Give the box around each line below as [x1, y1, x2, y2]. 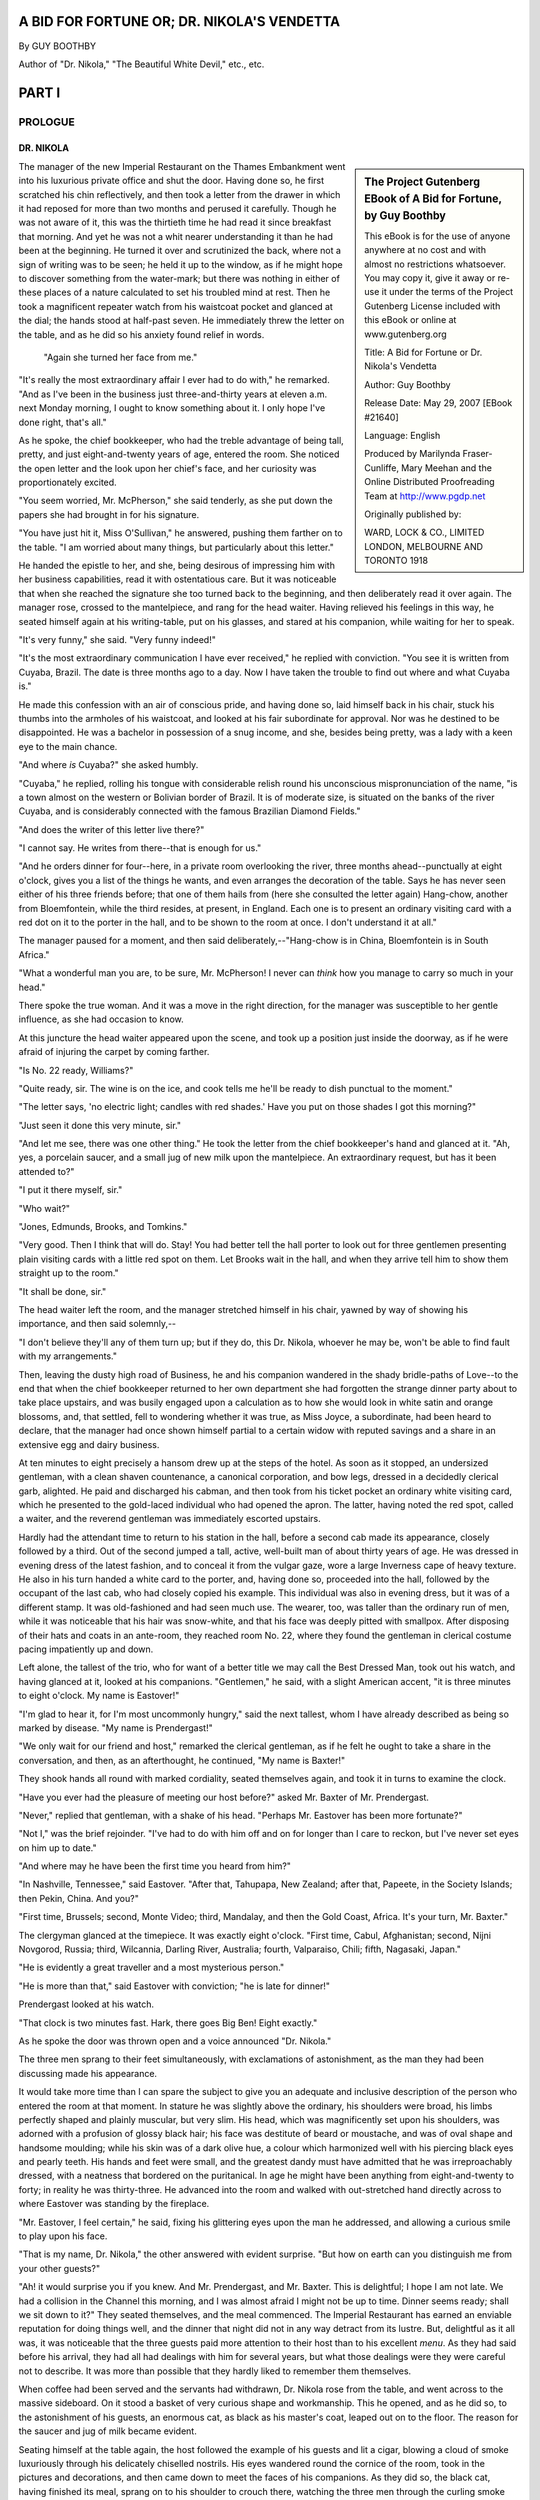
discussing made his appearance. [18, 2067, 158, 2079]
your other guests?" [18, 2262, 101, 2274]
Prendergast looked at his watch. [18, 1998, 155, 2010]
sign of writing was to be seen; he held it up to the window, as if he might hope [18, 258, 344, 270]
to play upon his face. [18, 2230, 108, 2242]
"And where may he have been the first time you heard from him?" [18, 1860, 292, 1872]
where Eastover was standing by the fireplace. [18, 2198, 210, 2210]
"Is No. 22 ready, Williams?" [18, 1064, 134, 1076]
